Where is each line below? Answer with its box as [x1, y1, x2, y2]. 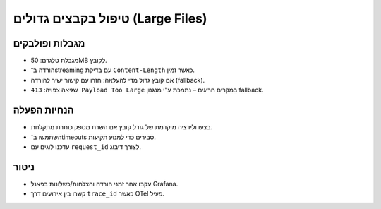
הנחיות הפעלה [13, 104, 74, 117]
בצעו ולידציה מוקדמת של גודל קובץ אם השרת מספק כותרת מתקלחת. [30, 123, 213, 131]
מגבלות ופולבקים [13, 37, 85, 49]
